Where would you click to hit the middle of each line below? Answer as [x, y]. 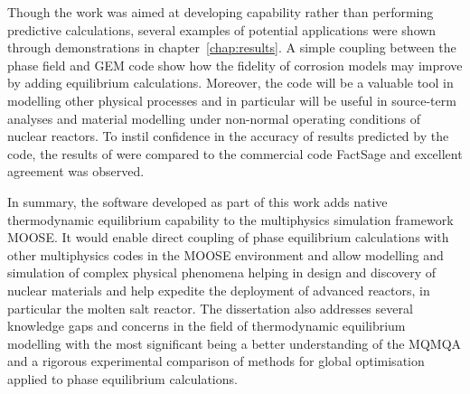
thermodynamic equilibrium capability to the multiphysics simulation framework [230, 219]
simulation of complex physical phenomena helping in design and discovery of [222, 272]
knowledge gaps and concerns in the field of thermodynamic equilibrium [207, 326]
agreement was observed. [76, 171]
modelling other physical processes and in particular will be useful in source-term [232, 100]
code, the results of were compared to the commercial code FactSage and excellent [235, 153]
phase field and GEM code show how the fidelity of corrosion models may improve [235, 65]
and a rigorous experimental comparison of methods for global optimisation [216, 361]
